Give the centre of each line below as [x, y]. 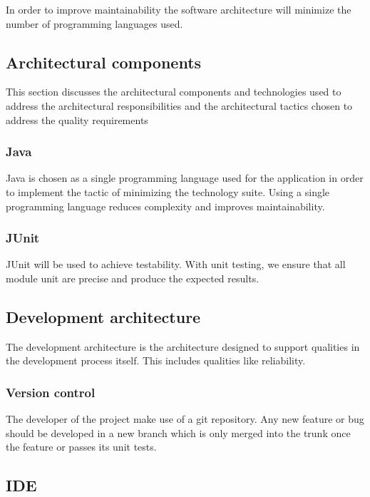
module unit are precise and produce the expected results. [133, 278]
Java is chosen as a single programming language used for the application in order [185, 178]
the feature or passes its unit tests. [81, 447]
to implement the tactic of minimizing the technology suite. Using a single [168, 191]
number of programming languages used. [94, 23]
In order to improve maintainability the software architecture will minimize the [179, 9]
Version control [51, 392]
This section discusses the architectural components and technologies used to [174, 92]
